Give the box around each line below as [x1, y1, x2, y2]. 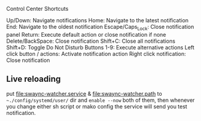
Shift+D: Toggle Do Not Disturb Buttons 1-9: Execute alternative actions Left [6, 43, 195, 51]
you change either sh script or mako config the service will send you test [6, 102, 188, 110]
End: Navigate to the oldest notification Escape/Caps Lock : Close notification [6, 23, 194, 32]
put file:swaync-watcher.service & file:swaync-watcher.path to [6, 90, 162, 97]
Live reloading [6, 74, 62, 84]
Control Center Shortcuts [6, 5, 69, 12]
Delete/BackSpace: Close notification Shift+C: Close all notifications [6, 37, 176, 45]
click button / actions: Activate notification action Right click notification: [6, 50, 186, 57]
